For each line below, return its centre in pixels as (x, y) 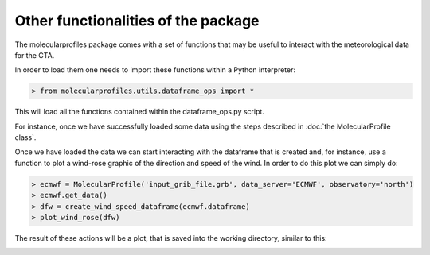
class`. (25, 137)
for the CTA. (35, 55)
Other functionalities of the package (137, 21)
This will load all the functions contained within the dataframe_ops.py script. (139, 112)
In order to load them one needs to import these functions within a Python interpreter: (155, 70)
